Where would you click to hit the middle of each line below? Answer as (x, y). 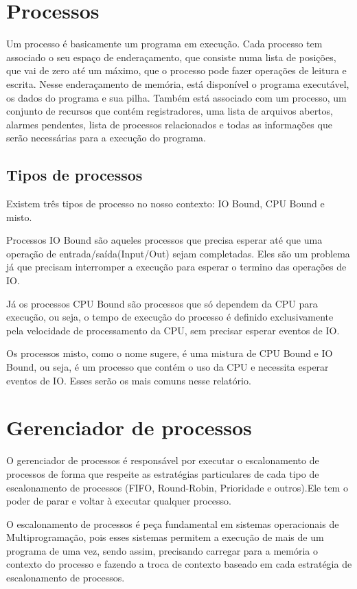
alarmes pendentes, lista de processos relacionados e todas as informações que (169, 124)
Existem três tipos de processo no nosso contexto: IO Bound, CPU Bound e (165, 204)
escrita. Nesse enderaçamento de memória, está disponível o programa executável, (178, 83)
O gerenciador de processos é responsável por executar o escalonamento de (163, 460)
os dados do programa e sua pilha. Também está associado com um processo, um (176, 97)
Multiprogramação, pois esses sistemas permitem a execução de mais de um (165, 537)
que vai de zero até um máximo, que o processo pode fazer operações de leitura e (176, 70)
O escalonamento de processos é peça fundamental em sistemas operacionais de (173, 523)
